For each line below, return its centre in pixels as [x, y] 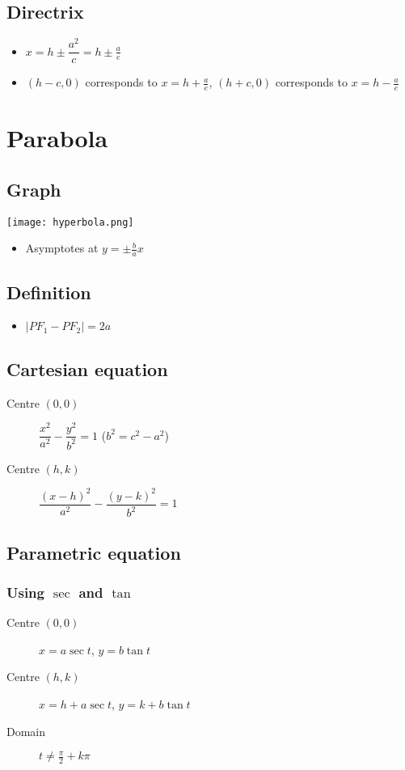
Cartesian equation [87, 368]
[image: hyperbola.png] [70, 222]
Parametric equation [94, 552]
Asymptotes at [62, 248]
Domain [26, 731]
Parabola [57, 138]
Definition [49, 292]
